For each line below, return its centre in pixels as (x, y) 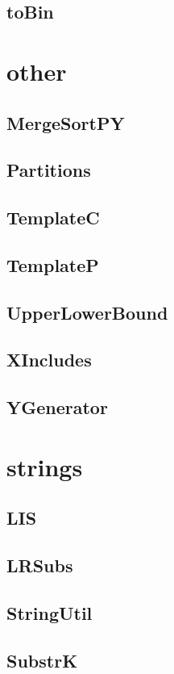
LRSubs (40, 565)
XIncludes (49, 360)
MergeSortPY (66, 122)
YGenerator (57, 407)
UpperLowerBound (87, 312)
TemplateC (53, 218)
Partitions (49, 170)
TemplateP (53, 264)
